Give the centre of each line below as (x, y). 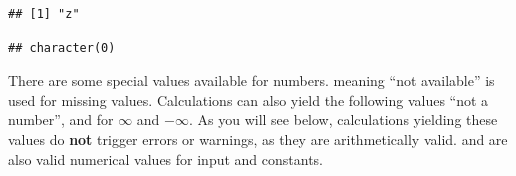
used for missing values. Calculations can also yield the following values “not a (248, 99)
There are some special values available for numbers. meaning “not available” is (251, 80)
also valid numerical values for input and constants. (166, 158)
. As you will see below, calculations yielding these (343, 119)
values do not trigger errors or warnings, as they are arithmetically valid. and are (258, 138)
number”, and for (61, 119)
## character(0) (62, 47)
